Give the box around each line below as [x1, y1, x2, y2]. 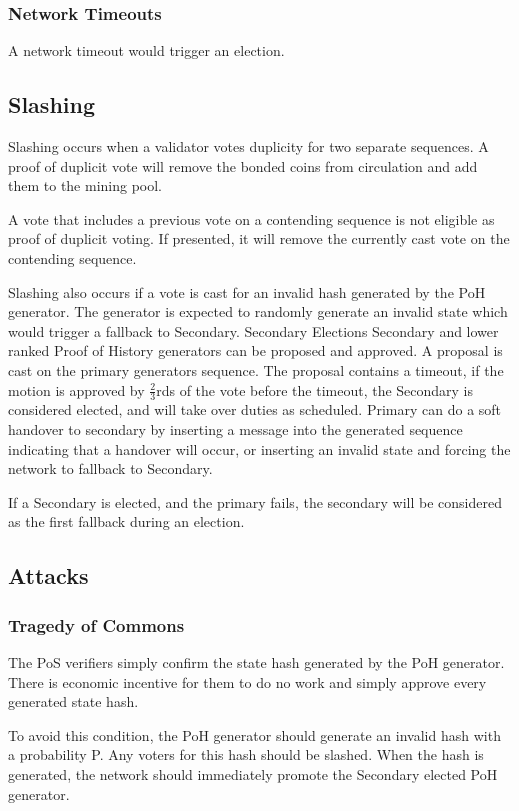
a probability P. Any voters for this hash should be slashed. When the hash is [8, 744, 484, 765]
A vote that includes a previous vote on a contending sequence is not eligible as [8, 208, 495, 229]
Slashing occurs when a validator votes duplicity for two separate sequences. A [8, 136, 489, 157]
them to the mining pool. [8, 175, 163, 196]
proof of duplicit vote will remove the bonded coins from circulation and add [8, 155, 478, 176]
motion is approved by [8, 379, 145, 400]
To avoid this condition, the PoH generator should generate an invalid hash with [8, 724, 501, 745]
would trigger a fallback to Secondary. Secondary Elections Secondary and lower [8, 320, 499, 341]
